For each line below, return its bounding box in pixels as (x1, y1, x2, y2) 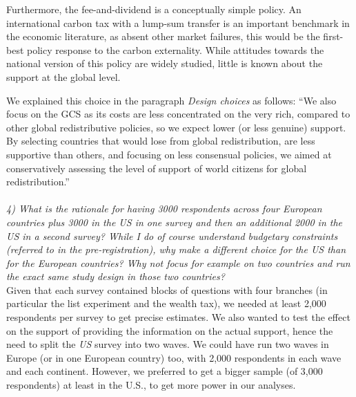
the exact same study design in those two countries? (6, 269, 225, 284)
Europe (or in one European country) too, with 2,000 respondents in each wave (6, 350, 342, 364)
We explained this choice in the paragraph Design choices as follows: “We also (6, 93, 337, 107)
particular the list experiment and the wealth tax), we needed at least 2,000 (6, 296, 326, 311)
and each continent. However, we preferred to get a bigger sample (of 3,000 (6, 364, 323, 378)
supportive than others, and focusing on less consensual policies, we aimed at (6, 147, 332, 161)
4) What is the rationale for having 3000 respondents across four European (6, 201, 322, 216)
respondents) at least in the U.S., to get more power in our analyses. (6, 378, 296, 392)
